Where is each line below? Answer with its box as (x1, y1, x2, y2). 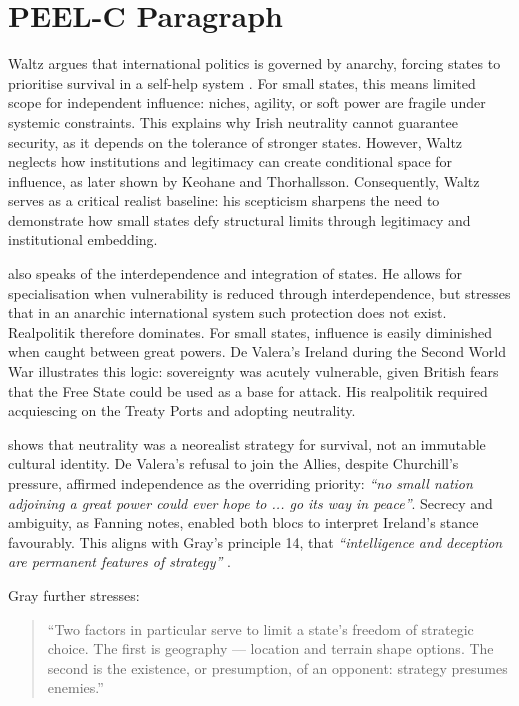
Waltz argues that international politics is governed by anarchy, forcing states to (8, 53, 501, 74)
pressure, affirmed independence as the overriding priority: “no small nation (8, 473, 473, 493)
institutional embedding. (8, 229, 158, 250)
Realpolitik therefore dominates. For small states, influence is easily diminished (8, 321, 493, 342)
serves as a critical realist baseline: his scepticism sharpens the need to (8, 190, 440, 211)
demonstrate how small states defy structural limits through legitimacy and (8, 209, 471, 230)
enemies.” (47, 677, 104, 698)
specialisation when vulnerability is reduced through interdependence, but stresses (8, 282, 511, 303)
